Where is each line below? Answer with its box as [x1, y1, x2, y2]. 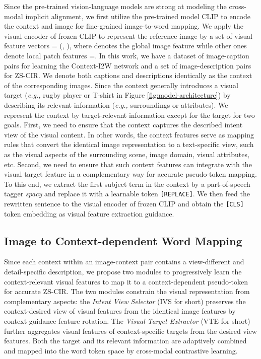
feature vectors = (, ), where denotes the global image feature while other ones [4, 40, 247, 51]
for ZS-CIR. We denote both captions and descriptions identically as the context [4, 70, 252, 81]
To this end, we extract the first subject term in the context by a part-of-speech [4, 178, 250, 189]
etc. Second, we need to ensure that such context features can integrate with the [4, 159, 252, 169]
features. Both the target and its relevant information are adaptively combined [4, 335, 247, 346]
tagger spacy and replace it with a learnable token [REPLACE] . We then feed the [4, 188, 250, 199]
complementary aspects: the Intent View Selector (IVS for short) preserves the [4, 296, 246, 306]
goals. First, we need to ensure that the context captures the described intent [4, 119, 243, 130]
